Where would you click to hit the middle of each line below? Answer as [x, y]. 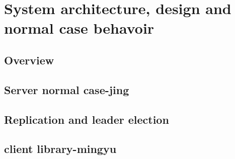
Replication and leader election [87, 119]
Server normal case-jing [67, 89]
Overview [29, 60]
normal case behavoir [79, 28]
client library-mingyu [60, 149]
